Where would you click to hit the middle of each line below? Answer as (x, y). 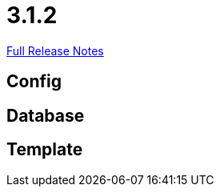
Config (34, 82)
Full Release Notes (55, 50)
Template (45, 150)
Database (46, 115)
